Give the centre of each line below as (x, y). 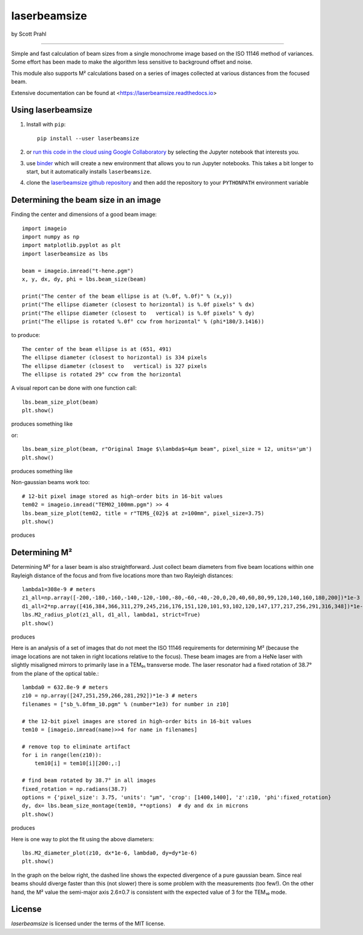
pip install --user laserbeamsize (88, 138)
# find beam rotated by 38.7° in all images (89, 780)
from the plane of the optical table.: (55, 673)
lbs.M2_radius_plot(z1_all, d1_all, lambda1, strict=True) (111, 615)
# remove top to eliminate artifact (76, 746)
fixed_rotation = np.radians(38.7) (75, 789)
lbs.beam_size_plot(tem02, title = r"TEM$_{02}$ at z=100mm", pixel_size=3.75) (143, 513)
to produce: (26, 335)
